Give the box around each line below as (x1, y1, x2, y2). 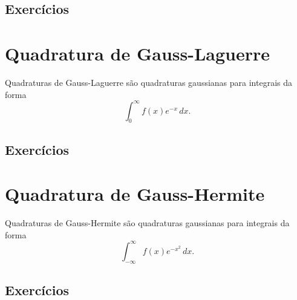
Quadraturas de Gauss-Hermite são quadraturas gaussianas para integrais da (5, 217, 290, 229)
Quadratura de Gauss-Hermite (5, 181, 265, 206)
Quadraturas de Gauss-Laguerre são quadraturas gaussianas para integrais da (5, 76, 292, 88)
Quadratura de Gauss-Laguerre (5, 41, 270, 65)
